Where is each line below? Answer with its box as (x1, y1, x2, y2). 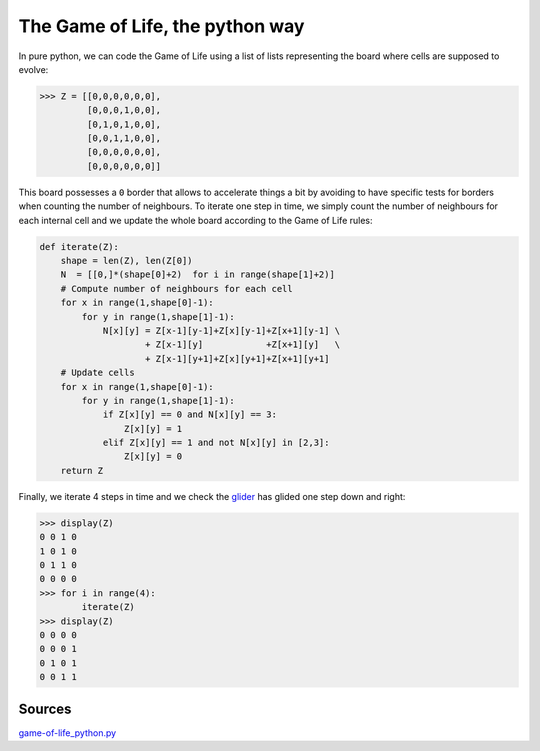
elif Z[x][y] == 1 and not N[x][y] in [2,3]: (102, 437, 330, 449)
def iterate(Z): (39, 241, 120, 252)
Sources (18, 700, 72, 717)
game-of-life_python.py (18, 726, 117, 739)
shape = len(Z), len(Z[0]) (60, 255, 194, 267)
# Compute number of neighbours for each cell (60, 283, 294, 294)
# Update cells (60, 367, 135, 379)
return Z (60, 465, 104, 476)
